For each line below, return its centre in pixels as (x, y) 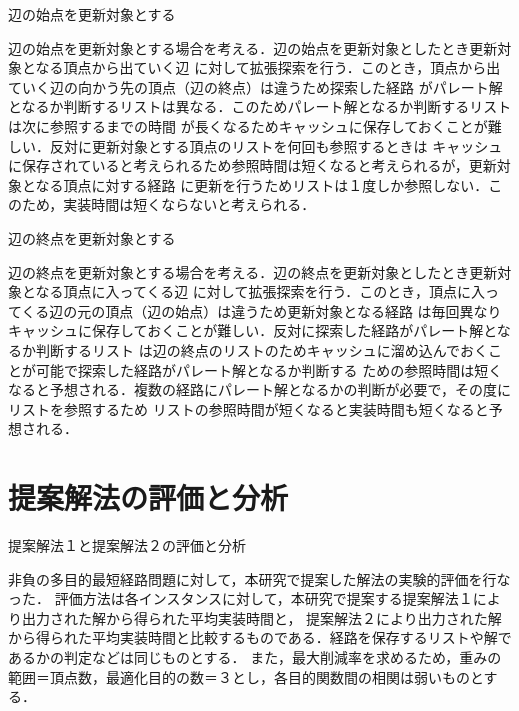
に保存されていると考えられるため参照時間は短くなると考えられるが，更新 (252, 165)
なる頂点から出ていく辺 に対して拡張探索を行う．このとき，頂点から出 (268, 67)
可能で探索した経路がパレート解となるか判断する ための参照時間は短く (269, 369)
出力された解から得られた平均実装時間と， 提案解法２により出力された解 (261, 617)
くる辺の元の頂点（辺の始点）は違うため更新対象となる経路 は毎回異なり (261, 310)
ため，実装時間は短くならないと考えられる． (168, 204)
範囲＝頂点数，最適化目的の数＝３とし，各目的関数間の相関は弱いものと (246, 676)
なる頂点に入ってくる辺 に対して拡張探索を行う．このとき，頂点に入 (260, 291)
